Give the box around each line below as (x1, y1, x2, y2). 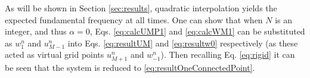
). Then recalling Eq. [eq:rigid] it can (160, 48, 295, 61)
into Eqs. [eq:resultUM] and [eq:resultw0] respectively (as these (67, 36, 298, 49)
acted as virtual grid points (5, 48, 104, 61)
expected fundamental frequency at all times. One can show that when (5, 13, 263, 26)
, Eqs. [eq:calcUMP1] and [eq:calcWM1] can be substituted (89, 25, 305, 38)
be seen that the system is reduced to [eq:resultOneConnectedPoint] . (5, 61, 255, 73)
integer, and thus (5, 25, 67, 38)
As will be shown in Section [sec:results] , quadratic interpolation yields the (5, 2, 277, 14)
